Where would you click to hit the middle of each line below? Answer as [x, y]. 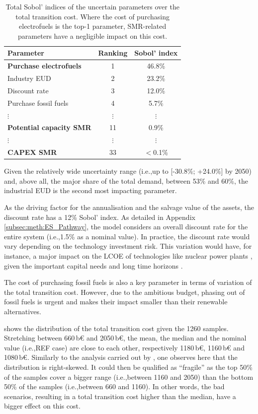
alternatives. [23, 311]
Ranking [113, 53]
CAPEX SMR [32, 152]
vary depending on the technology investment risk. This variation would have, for [128, 246]
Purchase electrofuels [44, 66]
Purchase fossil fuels [38, 103]
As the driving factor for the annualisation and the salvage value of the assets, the [129, 207]
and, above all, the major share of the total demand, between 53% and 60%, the [126, 180]
